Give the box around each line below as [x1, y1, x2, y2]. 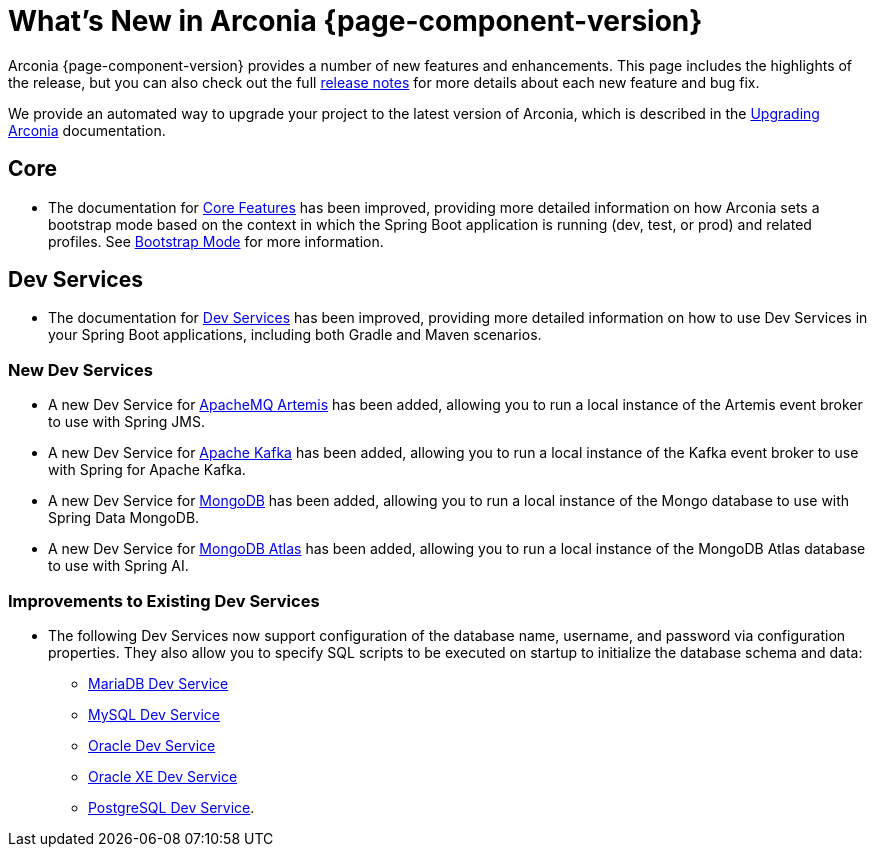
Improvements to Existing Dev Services [8, 590, 320, 611]
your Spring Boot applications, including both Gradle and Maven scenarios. [48, 326, 542, 344]
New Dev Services [8, 359, 153, 380]
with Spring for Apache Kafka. [48, 461, 246, 479]
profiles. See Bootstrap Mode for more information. [48, 232, 384, 250]
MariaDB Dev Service [88, 674, 229, 692]
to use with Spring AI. [48, 557, 189, 575]
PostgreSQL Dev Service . [88, 798, 255, 816]
